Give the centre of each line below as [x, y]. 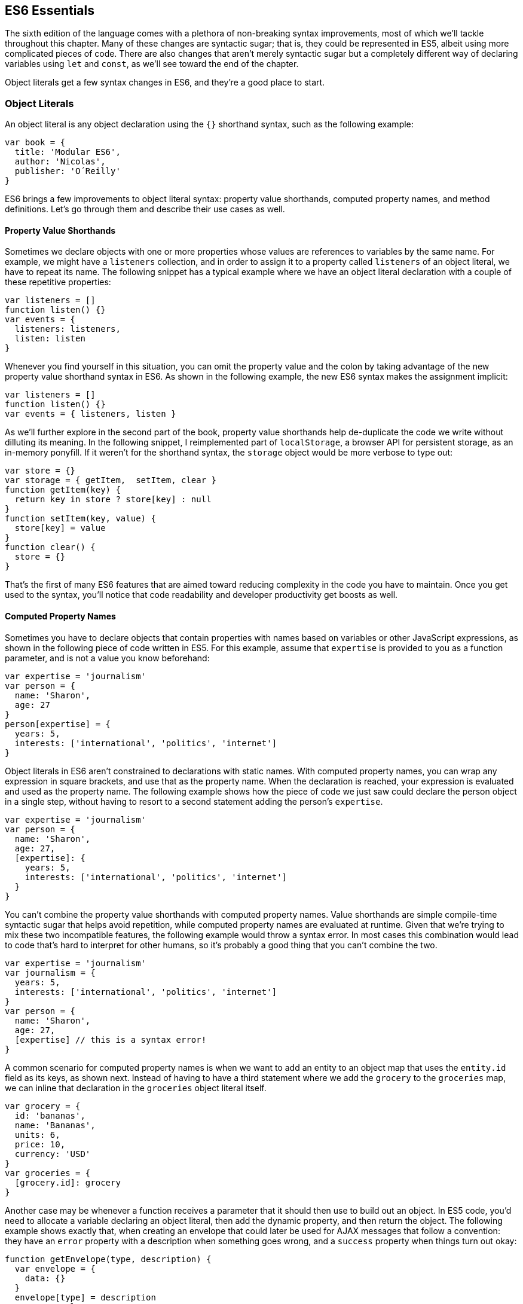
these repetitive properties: [58, 282]
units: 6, [37, 1134]
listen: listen [50, 339]
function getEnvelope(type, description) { [108, 1259]
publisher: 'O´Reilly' [68, 171]
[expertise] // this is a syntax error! [111, 1039]
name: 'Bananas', [55, 1125]
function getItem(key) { [63, 490]
